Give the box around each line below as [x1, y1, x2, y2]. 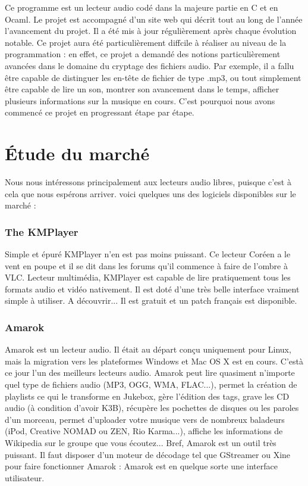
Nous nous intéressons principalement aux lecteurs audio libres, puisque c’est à [5, 176, 291, 188]
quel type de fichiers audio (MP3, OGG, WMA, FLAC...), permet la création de [5, 378, 297, 391]
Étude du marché [5, 141, 150, 166]
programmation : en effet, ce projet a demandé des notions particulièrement [5, 48, 281, 60]
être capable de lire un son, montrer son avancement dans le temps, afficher [5, 83, 279, 95]
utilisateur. [5, 471, 45, 484]
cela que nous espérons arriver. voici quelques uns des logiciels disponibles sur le [5, 187, 296, 200]
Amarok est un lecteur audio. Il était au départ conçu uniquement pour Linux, [5, 343, 291, 356]
